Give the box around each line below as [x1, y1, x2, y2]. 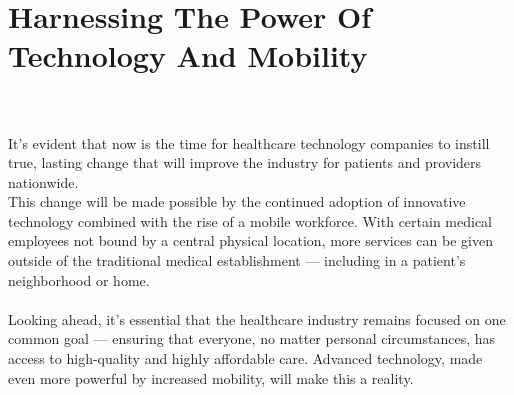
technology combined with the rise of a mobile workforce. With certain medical [8, 210, 492, 231]
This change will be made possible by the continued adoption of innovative [8, 191, 466, 212]
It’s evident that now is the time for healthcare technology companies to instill [8, 132, 490, 153]
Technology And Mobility [8, 35, 368, 76]
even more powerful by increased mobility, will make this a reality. [8, 367, 414, 388]
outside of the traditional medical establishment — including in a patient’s [8, 250, 466, 271]
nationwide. [8, 171, 79, 192]
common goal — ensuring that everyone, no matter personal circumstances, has [8, 328, 496, 349]
